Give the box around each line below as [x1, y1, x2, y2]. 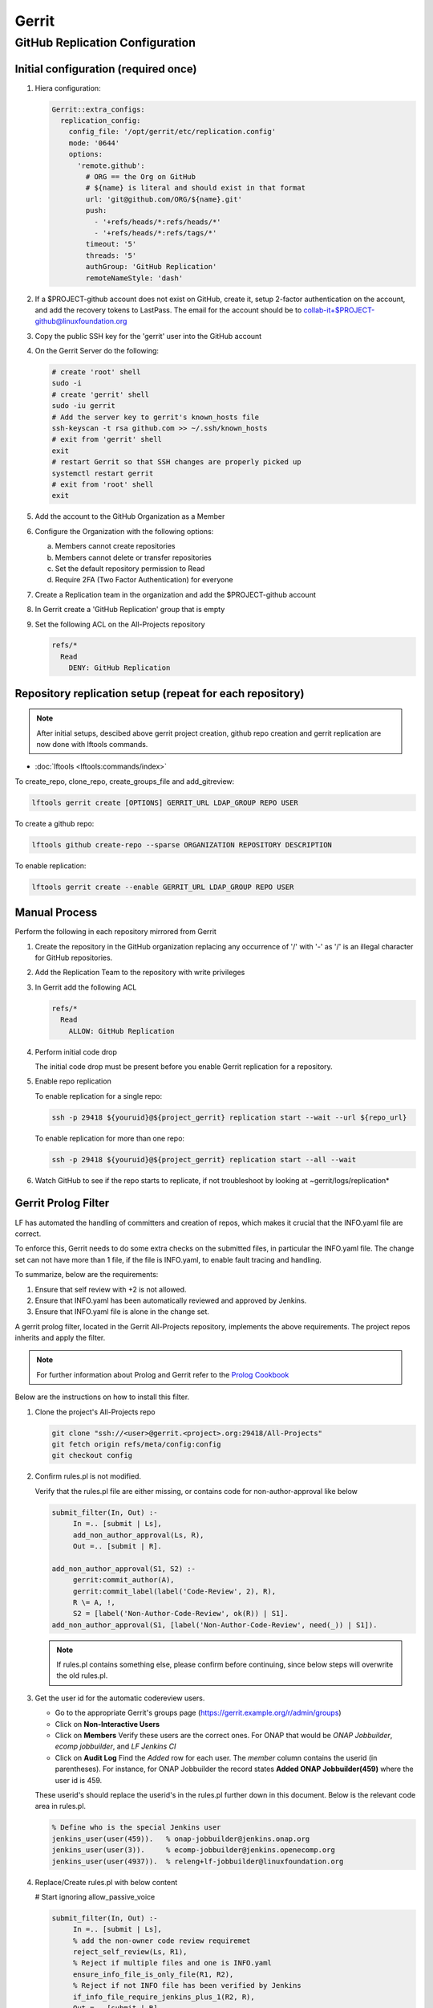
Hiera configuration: [34, 83, 101, 92]
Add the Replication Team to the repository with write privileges [34, 968, 245, 977]
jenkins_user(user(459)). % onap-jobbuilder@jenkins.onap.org [51, 1834, 310, 1843]
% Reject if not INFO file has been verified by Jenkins [72, 1981, 301, 1990]
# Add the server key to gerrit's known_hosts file [51, 412, 260, 422]
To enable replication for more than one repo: [34, 1133, 184, 1143]
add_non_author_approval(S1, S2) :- [51, 1564, 196, 1573]
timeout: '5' [85, 239, 137, 249]
